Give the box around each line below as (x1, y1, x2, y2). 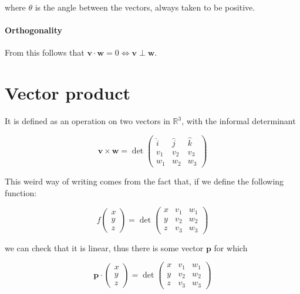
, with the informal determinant (181, 115, 296, 127)
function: (5, 186, 37, 199)
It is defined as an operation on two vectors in (5, 115, 170, 127)
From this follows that (5, 46, 85, 59)
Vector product (5, 81, 131, 105)
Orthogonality (5, 24, 63, 36)
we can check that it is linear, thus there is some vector (5, 241, 204, 254)
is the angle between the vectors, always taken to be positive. (35, 1, 255, 13)
